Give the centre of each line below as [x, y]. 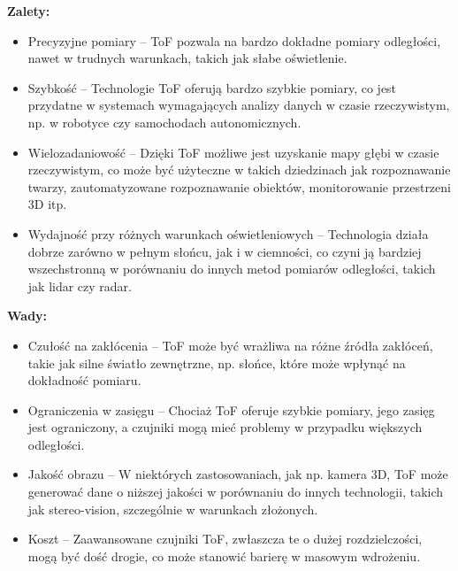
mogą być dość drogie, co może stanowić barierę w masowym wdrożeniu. [224, 556]
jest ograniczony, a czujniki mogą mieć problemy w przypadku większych [225, 427]
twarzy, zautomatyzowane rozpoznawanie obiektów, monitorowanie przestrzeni [239, 186]
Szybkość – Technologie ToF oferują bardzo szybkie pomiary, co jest [212, 87]
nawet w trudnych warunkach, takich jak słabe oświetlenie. [187, 58]
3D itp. [47, 204]
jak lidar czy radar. [80, 285]
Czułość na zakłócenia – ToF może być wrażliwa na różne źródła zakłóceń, [230, 345]
